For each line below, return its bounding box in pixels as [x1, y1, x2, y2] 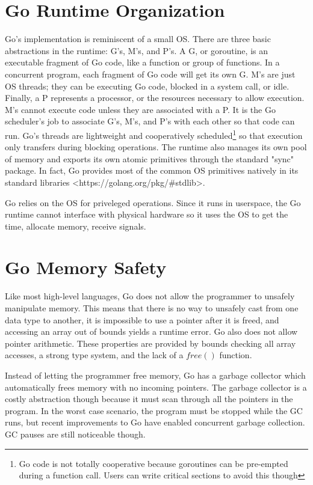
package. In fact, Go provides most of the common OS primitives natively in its [5, 164, 299, 177]
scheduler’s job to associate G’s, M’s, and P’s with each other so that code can [5, 115, 295, 127]
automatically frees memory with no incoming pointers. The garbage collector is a [5, 380, 307, 393]
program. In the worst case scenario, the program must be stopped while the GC [5, 404, 303, 416]
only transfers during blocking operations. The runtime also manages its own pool [5, 141, 307, 153]
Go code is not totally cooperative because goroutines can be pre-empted [19, 457, 288, 469]
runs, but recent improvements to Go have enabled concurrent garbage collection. [5, 416, 305, 429]
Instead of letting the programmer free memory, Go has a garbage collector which [5, 368, 306, 381]
